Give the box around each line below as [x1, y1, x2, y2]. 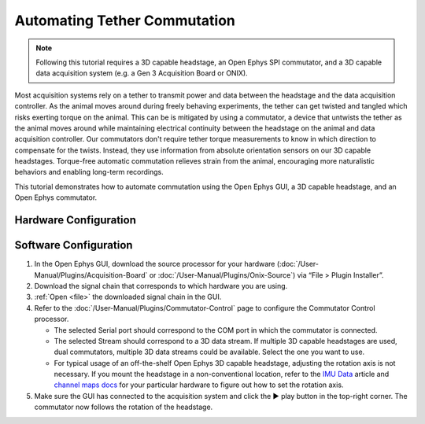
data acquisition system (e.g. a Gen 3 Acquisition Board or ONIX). [35, 68, 248, 78]
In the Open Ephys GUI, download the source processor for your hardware [34, 260, 275, 269]
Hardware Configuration [14, 213, 137, 227]
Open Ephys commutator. [14, 193, 98, 202]
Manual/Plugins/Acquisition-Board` [34, 270, 148, 279]
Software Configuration [14, 238, 133, 252]
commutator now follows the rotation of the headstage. [34, 402, 213, 412]
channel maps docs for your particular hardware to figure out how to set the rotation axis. [54, 380, 344, 389]
